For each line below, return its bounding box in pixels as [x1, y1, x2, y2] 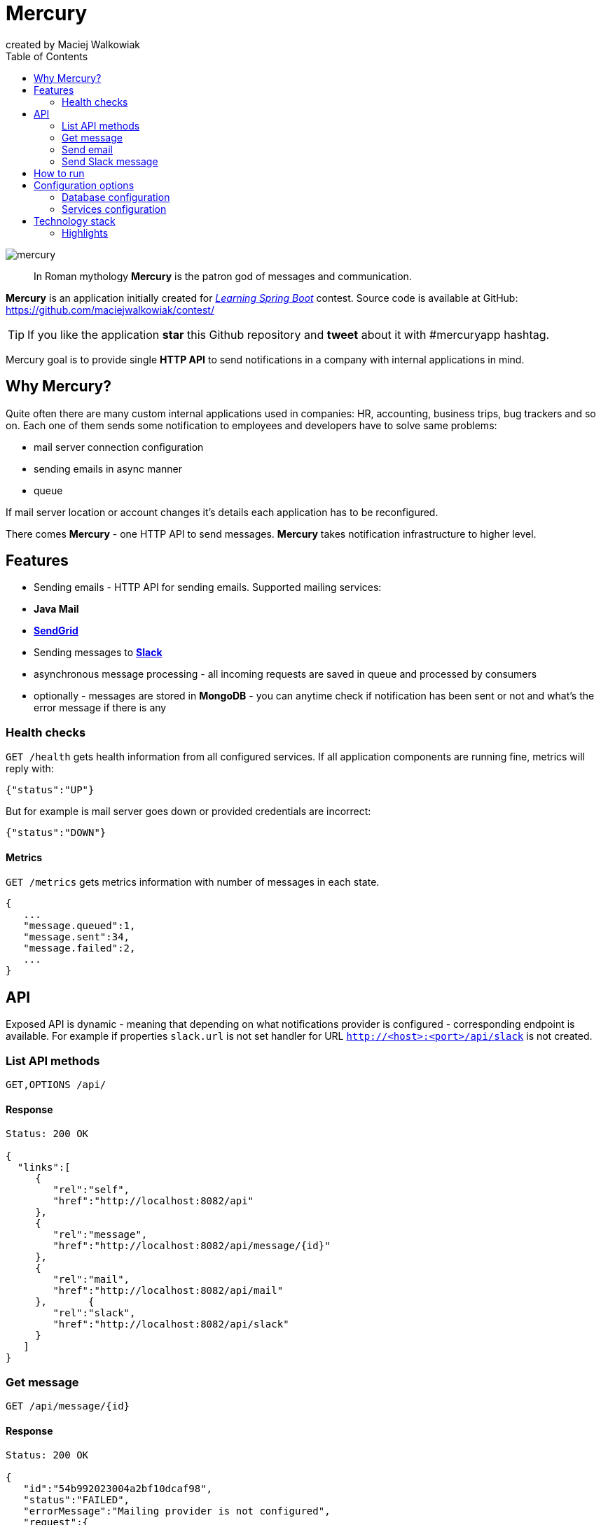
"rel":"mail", [53, 1274, 130, 1286]
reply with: [6, 762, 54, 775]
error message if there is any [34, 702, 167, 714]
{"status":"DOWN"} [6, 827, 106, 839]
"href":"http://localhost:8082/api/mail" [53, 1285, 284, 1297]
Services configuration [62, 202, 167, 215]
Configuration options [34, 179, 134, 191]
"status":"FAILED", [23, 1494, 130, 1506]
